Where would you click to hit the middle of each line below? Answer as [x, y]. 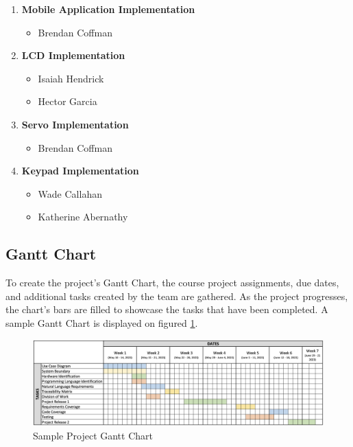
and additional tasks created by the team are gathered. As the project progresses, [177, 296]
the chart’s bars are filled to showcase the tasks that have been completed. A [167, 309]
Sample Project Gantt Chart [93, 435]
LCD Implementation [73, 55]
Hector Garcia [68, 101]
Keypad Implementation [80, 171]
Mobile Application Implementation [108, 9]
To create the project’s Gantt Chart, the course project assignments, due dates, [172, 283]
